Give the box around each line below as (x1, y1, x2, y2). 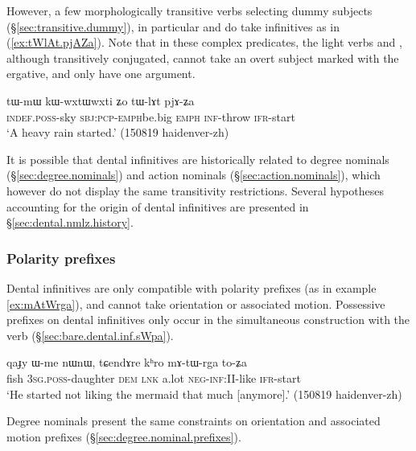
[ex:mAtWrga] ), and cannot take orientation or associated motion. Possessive (6, 295, 385, 312)
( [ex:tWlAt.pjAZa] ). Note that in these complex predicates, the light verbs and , (6, 34, 402, 51)
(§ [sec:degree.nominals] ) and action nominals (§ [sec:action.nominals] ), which (6, 166, 381, 183)
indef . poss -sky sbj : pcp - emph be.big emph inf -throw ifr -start (6, 108, 295, 125)
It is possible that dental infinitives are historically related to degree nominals (6, 150, 389, 167)
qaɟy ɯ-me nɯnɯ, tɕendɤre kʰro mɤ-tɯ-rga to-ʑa (6, 354, 247, 371)
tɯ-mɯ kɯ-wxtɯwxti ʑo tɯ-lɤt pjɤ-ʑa (6, 92, 195, 109)
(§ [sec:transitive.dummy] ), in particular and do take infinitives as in (6, 18, 340, 35)
